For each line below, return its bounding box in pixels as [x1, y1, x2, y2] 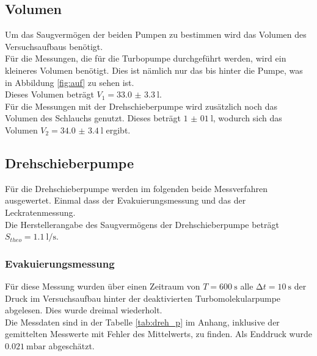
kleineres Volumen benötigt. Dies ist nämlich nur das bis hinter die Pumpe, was [5, 63, 303, 76]
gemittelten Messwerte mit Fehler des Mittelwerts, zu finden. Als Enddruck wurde [5, 327, 313, 340]
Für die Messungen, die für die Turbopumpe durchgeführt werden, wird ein [5, 52, 286, 65]
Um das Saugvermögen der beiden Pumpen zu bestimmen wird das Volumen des [5, 28, 307, 41]
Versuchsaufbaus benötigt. [5, 40, 103, 52]
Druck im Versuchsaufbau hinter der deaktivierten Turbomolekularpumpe [5, 291, 281, 304]
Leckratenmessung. [5, 205, 76, 218]
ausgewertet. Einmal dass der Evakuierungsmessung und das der [5, 194, 246, 207]
